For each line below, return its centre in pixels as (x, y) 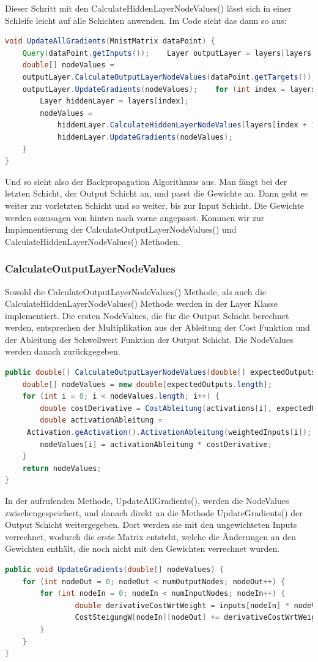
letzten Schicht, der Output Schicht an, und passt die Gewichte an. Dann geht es (157, 193)
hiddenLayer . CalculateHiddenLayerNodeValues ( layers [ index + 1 (187, 125)
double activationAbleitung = (101, 420)
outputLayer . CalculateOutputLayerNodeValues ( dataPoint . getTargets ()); (169, 77)
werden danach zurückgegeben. (63, 351)
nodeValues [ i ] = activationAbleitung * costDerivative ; (156, 444)
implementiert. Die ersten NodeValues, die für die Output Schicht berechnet (147, 315)
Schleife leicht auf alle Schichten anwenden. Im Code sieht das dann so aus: (146, 20)
